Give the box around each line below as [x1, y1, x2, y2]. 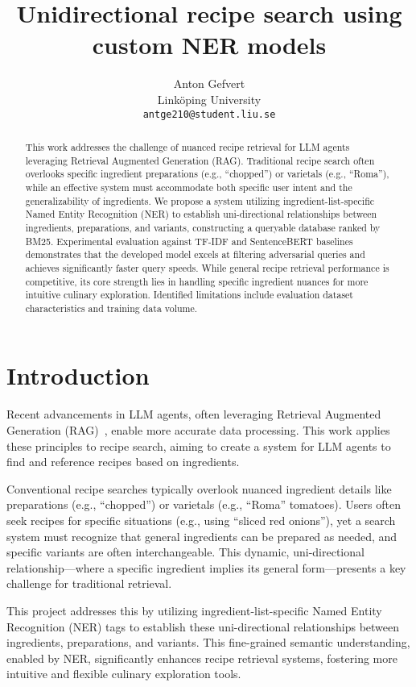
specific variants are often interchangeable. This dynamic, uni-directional [6, 543, 365, 560]
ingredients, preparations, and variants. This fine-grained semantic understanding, [6, 634, 410, 651]
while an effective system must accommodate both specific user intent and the [25, 180, 352, 194]
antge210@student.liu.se [142, 108, 276, 120]
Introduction [6, 359, 150, 392]
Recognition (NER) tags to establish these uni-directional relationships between [6, 618, 400, 635]
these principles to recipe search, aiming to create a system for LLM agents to [6, 437, 391, 454]
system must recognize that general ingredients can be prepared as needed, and [6, 527, 397, 544]
